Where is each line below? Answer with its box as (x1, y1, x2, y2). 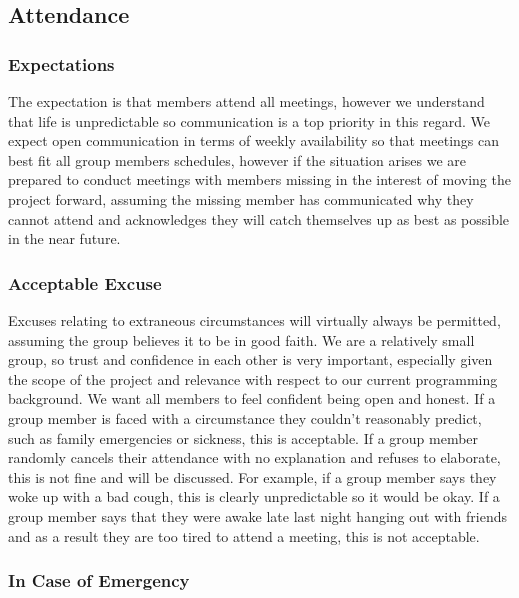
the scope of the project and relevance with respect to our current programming (8, 368, 498, 389)
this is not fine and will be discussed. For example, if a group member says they (8, 466, 497, 487)
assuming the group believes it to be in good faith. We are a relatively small (8, 329, 475, 350)
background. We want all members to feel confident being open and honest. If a (8, 388, 496, 409)
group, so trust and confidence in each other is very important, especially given (8, 349, 493, 370)
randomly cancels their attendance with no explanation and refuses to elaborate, (8, 447, 501, 468)
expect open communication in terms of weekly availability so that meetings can (8, 130, 500, 151)
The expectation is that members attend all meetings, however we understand (8, 91, 485, 111)
